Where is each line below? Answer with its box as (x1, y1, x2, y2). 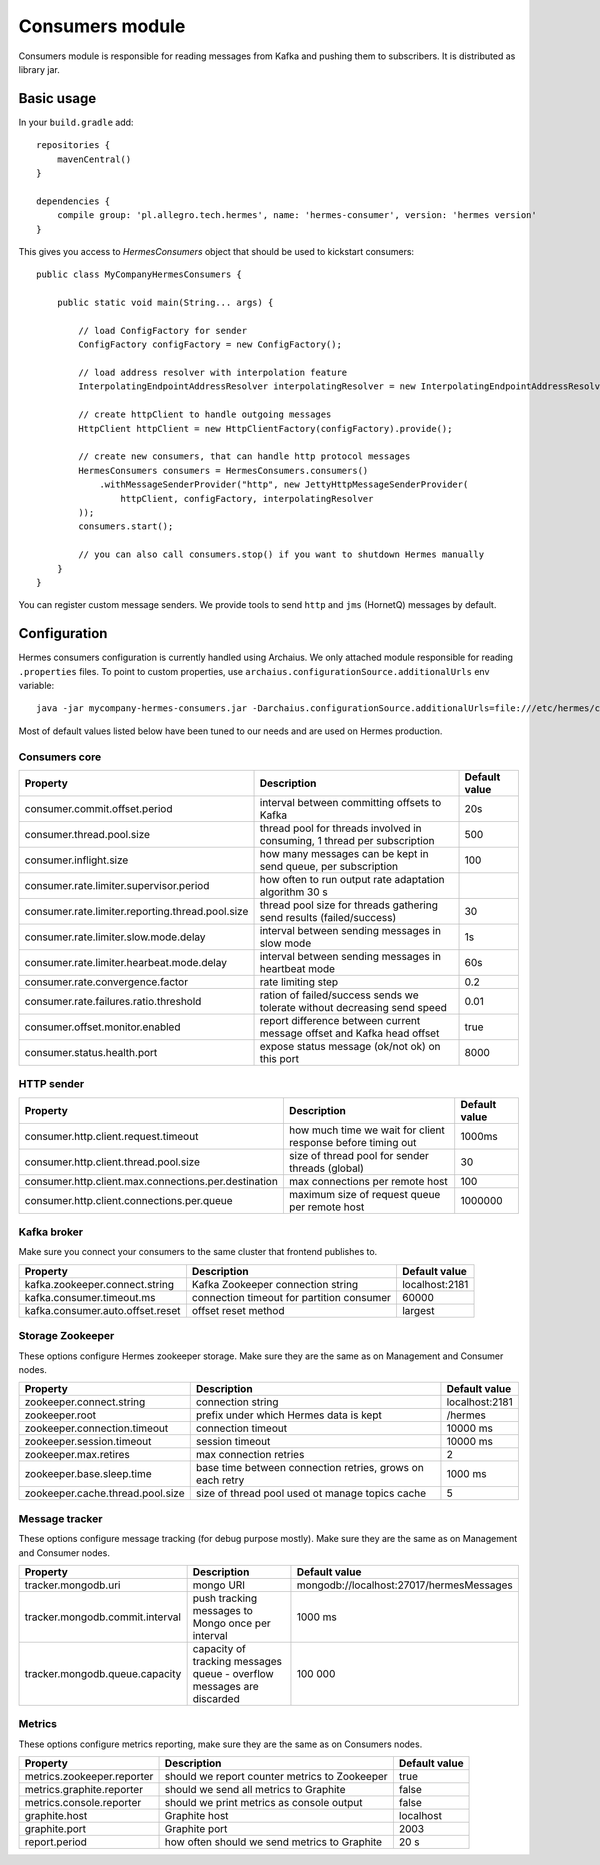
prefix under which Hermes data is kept (195, 1408, 382, 1422)
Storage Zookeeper (18, 1329, 115, 1343)
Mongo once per (192, 1616, 271, 1630)
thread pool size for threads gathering (259, 898, 439, 912)
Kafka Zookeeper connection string (191, 1277, 359, 1291)
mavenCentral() (56, 153, 132, 165)
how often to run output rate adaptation (259, 872, 445, 886)
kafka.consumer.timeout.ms (24, 1290, 156, 1304)
